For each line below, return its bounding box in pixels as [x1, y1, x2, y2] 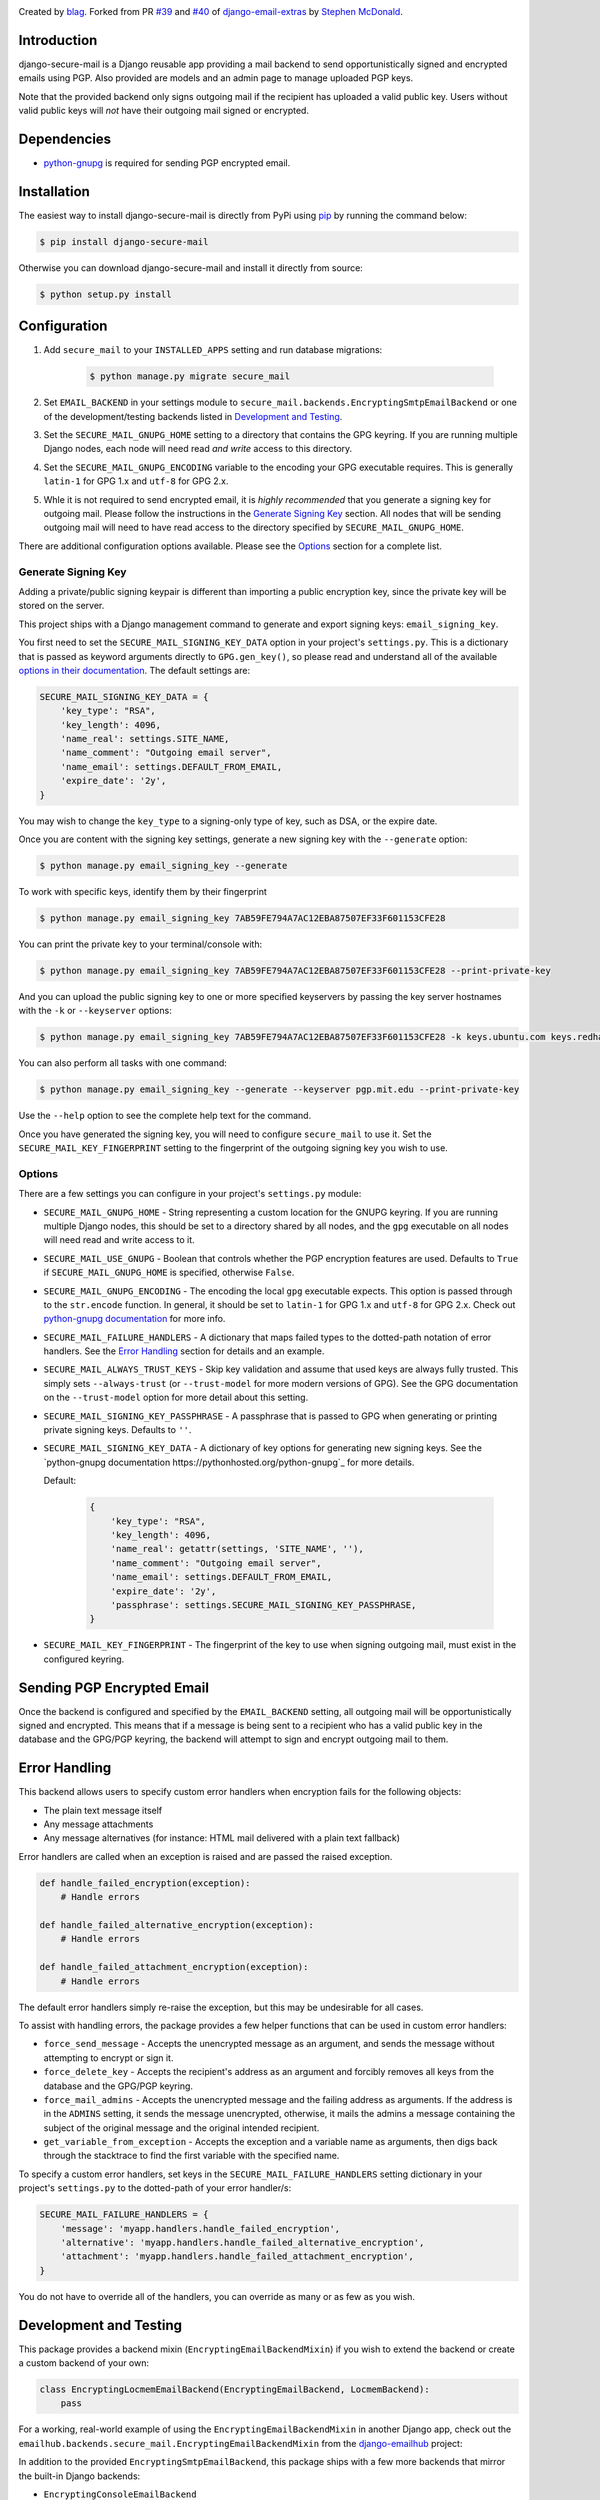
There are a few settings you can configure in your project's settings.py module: [18, 1188, 362, 1200]
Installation [18, 183, 90, 200]
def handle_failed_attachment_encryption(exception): [39, 1961, 309, 1973]
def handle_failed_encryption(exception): [39, 1877, 251, 1889]
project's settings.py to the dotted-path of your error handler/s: [18, 2182, 292, 2194]
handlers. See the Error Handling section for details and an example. [43, 1345, 325, 1357]
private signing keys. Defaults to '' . [43, 1424, 192, 1436]
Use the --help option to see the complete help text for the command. [18, 1110, 312, 1122]
